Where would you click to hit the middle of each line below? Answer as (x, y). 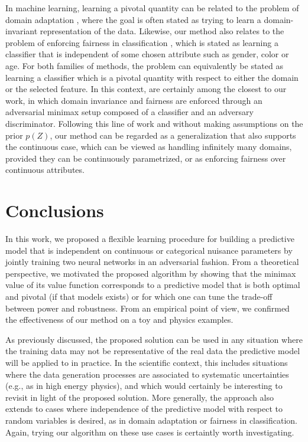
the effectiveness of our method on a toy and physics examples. (119, 320)
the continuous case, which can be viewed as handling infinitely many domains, (149, 147)
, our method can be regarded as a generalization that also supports (173, 135)
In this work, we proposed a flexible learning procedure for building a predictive (150, 239)
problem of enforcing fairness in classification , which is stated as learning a (142, 42)
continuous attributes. (45, 170)
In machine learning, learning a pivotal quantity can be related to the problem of (152, 8)
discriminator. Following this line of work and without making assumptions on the (154, 123)
